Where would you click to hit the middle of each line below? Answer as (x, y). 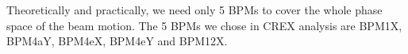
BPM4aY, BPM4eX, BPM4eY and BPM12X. (117, 41)
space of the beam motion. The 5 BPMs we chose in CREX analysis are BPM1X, (204, 25)
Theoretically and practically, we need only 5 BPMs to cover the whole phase (194, 10)
